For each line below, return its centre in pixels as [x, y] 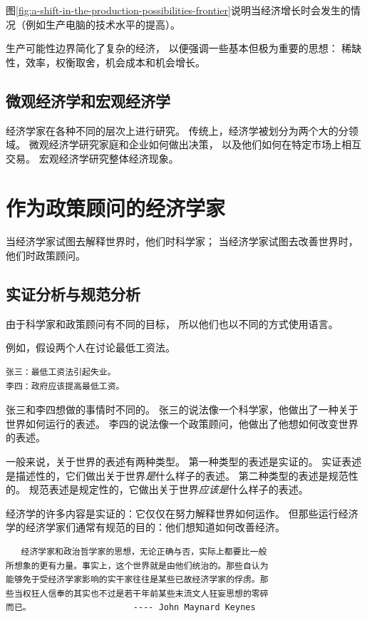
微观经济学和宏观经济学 [88, 100]
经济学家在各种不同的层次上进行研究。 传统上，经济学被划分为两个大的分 [177, 130]
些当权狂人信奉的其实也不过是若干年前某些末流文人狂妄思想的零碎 [137, 593]
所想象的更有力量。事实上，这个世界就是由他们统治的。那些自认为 [137, 566]
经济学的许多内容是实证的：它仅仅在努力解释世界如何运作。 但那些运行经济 [182, 513]
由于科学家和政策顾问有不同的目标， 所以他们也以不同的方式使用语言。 [172, 323]
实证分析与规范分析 [73, 294]
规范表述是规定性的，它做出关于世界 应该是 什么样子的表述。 [169, 489]
